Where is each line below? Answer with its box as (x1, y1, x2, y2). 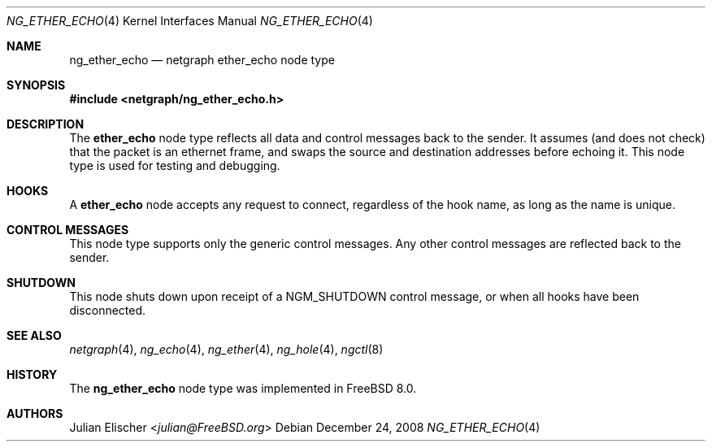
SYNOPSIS (7, 78, 66, 92)
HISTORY (7, 368, 58, 381)
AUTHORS (7, 407, 63, 420)
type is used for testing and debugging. (69, 159, 280, 172)
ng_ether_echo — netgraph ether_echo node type (69, 53, 335, 67)
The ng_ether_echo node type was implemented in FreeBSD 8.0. (69, 381, 417, 395)
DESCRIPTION (7, 117, 85, 131)
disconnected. (69, 303, 146, 317)
